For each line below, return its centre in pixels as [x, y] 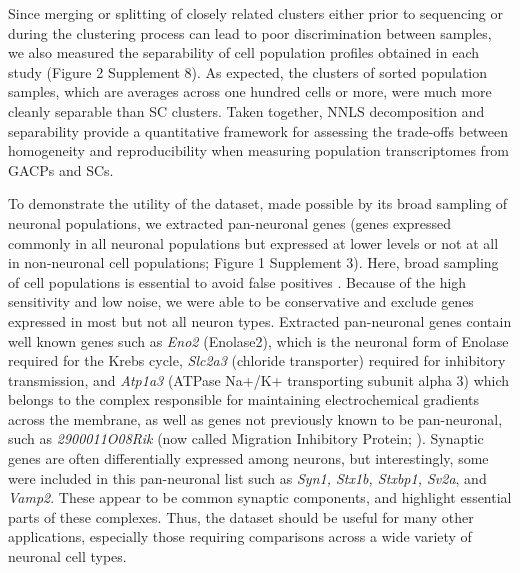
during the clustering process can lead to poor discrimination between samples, [250, 32]
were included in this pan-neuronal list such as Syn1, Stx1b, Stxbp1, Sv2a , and [247, 477]
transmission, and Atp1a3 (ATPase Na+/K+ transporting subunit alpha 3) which [259, 379]
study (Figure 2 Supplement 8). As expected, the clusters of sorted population [248, 71]
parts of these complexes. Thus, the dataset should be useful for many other [241, 516]
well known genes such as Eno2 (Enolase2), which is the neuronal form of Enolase [258, 340]
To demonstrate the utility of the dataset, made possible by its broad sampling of [258, 203]
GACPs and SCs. [61, 169]
